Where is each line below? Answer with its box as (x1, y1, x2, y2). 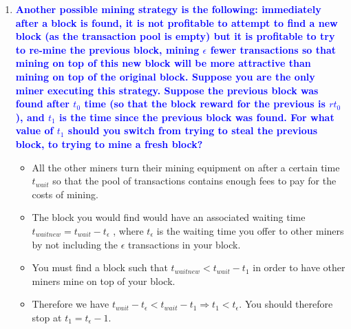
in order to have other (253, 260, 345, 275)
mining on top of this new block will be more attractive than (15, 56, 311, 70)
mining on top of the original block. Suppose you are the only (15, 69, 315, 83)
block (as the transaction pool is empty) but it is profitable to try (15, 29, 335, 43)
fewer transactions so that (210, 42, 336, 56)
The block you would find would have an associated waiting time (32, 210, 306, 224)
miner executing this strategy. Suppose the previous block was (15, 83, 319, 97)
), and (15, 109, 45, 124)
